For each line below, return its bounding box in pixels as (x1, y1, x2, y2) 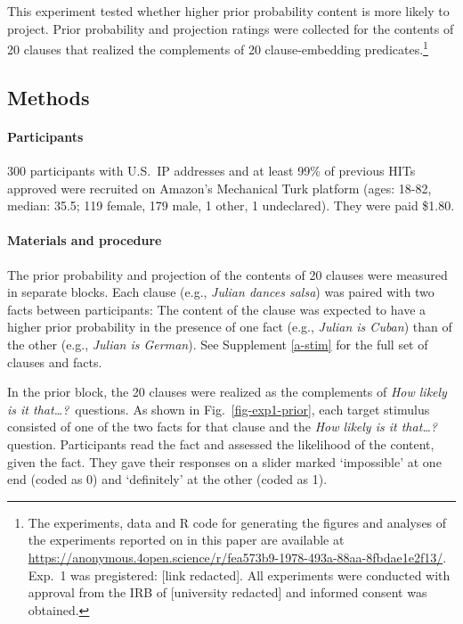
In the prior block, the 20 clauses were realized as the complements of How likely (7, 382, 447, 401)
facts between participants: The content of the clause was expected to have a (7, 300, 426, 318)
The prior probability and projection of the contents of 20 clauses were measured (7, 265, 448, 283)
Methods (7, 83, 90, 111)
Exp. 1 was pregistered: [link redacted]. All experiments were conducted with (28, 565, 451, 584)
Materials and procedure (7, 231, 162, 250)
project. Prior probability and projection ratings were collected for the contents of (7, 19, 454, 37)
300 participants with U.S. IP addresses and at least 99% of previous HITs (7, 161, 416, 180)
